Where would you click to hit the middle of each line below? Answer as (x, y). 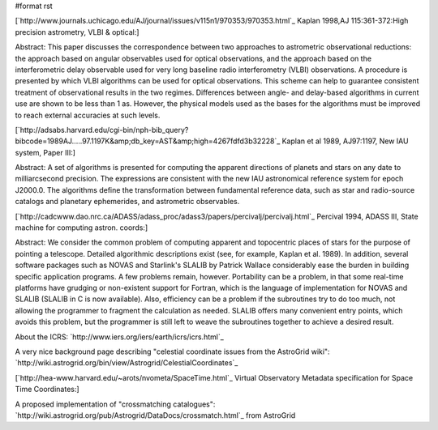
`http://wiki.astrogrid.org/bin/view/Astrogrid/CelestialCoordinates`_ (127, 363)
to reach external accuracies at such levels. (88, 115)
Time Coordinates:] (47, 390)
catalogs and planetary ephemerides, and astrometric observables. (127, 202)
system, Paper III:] (45, 152)
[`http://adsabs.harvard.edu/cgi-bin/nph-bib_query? (102, 130)
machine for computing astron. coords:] (82, 228)
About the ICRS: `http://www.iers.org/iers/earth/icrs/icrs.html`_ (120, 337)
